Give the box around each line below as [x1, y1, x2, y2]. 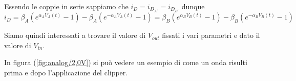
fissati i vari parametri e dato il [162, 30, 260, 40]
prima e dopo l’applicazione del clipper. [4, 67, 128, 77]
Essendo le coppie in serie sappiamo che [4, 1, 129, 11]
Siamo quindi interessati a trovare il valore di [4, 30, 146, 40]
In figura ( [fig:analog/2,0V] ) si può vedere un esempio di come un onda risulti [4, 57, 247, 68]
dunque [181, 1, 205, 11]
